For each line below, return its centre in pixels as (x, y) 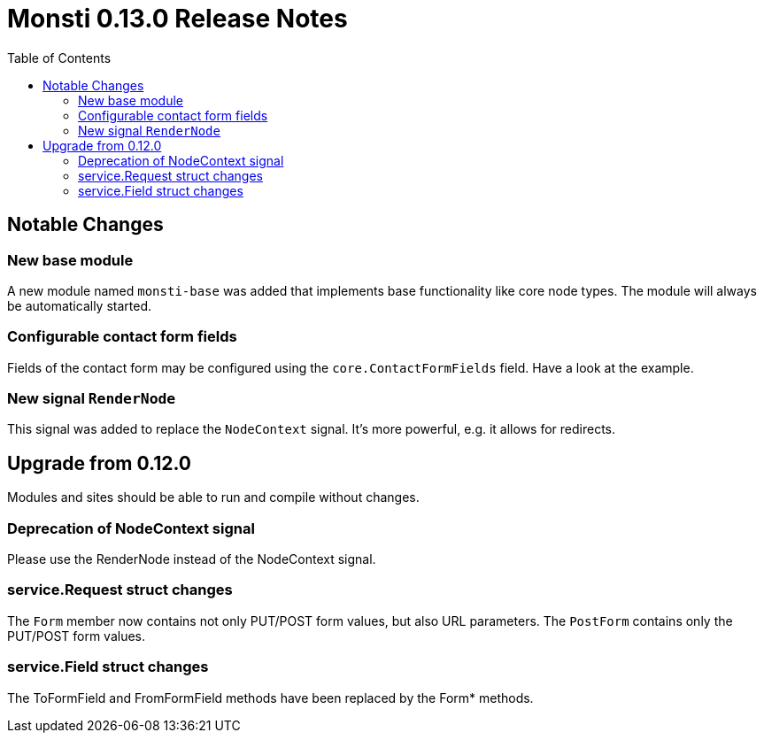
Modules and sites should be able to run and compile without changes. (213, 497)
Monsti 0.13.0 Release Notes (177, 19)
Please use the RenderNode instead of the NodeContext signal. (192, 559)
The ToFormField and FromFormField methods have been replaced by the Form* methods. (270, 698)
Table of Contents (59, 58)
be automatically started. (79, 305)
